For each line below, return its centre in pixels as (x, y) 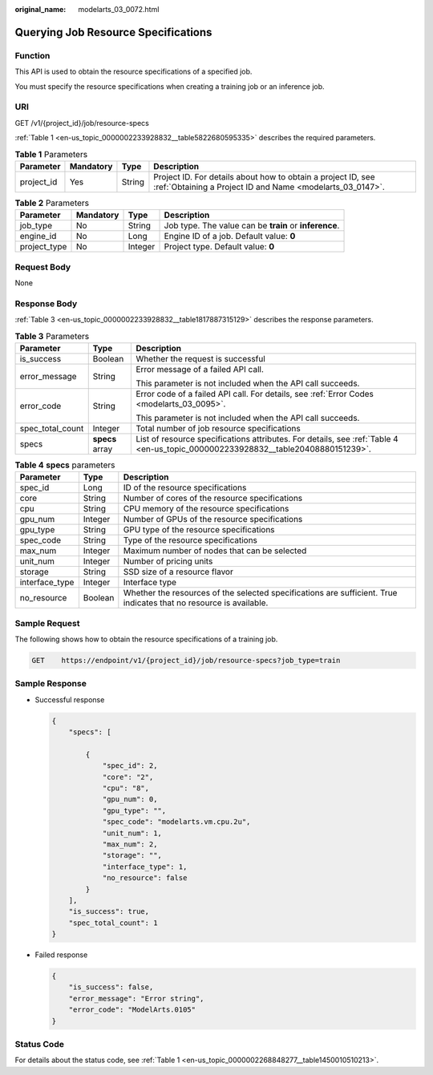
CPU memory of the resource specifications (206, 509)
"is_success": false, (111, 987)
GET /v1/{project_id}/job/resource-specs (82, 123)
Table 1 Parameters (51, 154)
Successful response (70, 699)
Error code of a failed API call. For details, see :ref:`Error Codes (255, 394)
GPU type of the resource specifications (199, 530)
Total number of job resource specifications (218, 428)
